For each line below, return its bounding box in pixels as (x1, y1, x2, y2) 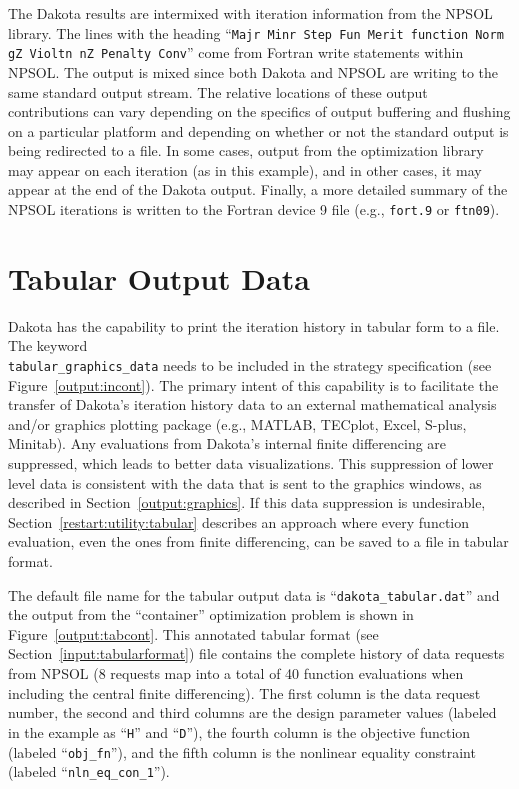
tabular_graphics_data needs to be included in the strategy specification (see (8, 355, 492, 376)
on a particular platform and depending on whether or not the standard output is (8, 120, 509, 141)
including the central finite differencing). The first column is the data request (8, 682, 481, 703)
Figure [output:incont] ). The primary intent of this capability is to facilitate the (8, 374, 499, 395)
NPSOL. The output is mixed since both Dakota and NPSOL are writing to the (8, 61, 499, 82)
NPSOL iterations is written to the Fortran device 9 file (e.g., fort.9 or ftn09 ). (8, 199, 500, 220)
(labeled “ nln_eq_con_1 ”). (8, 761, 170, 782)
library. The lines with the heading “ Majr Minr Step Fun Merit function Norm (8, 22, 504, 43)
